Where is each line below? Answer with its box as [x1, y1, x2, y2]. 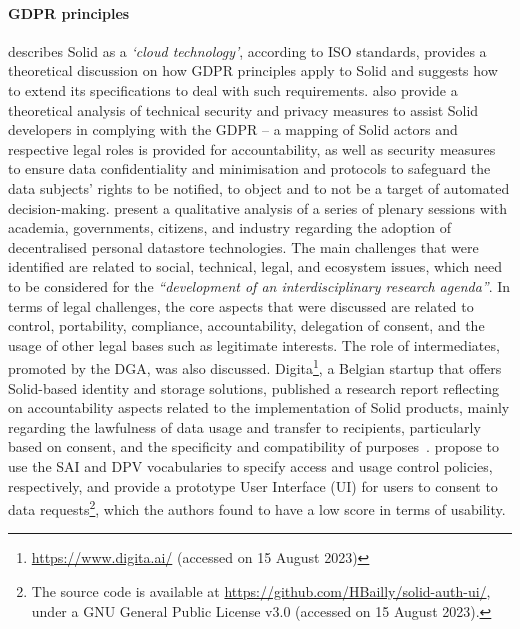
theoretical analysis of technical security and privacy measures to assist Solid [8, 99, 479, 120]
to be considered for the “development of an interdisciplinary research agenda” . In [8, 275, 511, 296]
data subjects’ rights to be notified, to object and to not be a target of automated [8, 177, 510, 198]
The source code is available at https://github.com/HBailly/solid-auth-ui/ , [31, 580, 491, 601]
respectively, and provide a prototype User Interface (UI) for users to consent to [8, 475, 498, 496]
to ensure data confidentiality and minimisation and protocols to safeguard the [8, 158, 491, 179]
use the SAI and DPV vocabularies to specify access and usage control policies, [8, 455, 493, 476]
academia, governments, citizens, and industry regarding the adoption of [8, 217, 451, 238]
